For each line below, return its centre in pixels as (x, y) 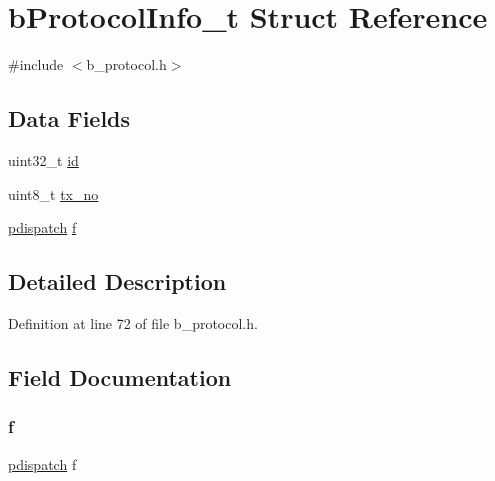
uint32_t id (43, 159)
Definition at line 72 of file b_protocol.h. (133, 322)
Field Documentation (120, 376)
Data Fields (69, 118)
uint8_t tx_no (53, 193)
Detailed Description (117, 281)
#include (36, 64)
